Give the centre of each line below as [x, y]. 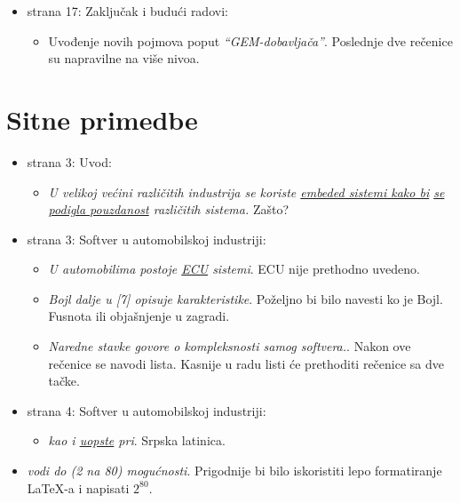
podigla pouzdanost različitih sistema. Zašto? [169, 209]
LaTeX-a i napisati [78, 487]
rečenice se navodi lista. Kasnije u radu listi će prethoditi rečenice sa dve [246, 363]
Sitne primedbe [102, 119]
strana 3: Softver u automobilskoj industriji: [147, 239]
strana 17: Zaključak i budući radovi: [127, 11]
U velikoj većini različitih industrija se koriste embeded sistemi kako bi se [246, 192]
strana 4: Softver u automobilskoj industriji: [147, 410]
